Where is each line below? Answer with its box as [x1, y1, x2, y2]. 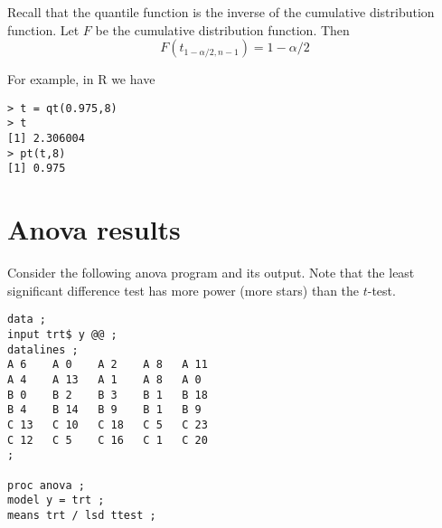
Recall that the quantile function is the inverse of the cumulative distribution [7, 3, 435, 21]
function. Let [7, 20, 80, 39]
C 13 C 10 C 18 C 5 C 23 [7, 418, 208, 431]
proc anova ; [7, 478, 85, 492]
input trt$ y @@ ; [7, 328, 118, 342]
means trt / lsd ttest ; [7, 508, 156, 522]
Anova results [7, 211, 181, 248]
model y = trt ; [7, 494, 105, 507]
